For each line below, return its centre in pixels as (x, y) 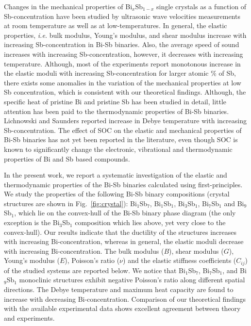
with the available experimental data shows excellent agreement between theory (122, 308)
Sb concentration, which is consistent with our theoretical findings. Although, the (125, 92)
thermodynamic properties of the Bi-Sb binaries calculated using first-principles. (123, 184)
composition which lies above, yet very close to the (150, 222)
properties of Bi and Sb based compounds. (67, 158)
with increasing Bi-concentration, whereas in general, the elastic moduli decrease (124, 241)
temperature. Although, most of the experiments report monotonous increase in (122, 63)
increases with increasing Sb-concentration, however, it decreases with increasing (124, 54)
